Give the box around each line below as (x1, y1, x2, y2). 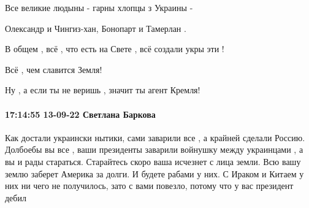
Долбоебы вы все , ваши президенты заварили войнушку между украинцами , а (5, 143, 303, 156)
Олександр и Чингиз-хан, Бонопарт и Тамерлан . (5, 21, 186, 34)
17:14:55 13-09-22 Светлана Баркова (5, 107, 156, 120)
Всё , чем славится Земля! (5, 63, 102, 75)
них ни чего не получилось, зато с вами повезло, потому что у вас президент (5, 179, 294, 192)
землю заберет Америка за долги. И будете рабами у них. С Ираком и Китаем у (5, 167, 304, 180)
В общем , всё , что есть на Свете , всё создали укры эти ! (5, 42, 224, 55)
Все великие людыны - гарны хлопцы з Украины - (5, 1, 193, 13)
